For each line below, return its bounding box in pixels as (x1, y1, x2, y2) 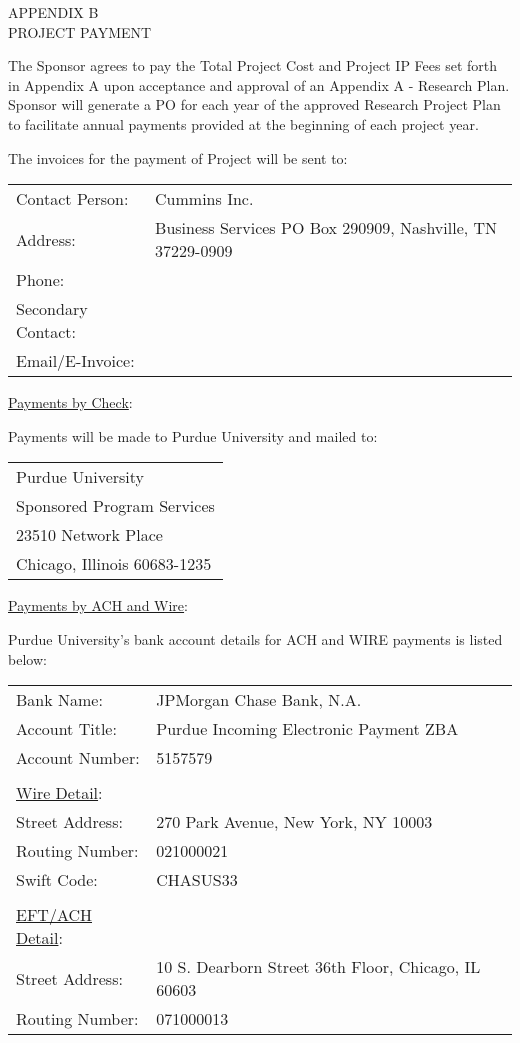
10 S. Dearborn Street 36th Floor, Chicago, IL (156, 955, 481, 979)
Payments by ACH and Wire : (8, 595, 188, 616)
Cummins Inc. (155, 187, 254, 211)
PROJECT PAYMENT (8, 21, 152, 42)
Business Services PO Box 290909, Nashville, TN (155, 216, 498, 240)
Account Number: (16, 746, 140, 770)
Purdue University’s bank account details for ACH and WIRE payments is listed (8, 628, 503, 649)
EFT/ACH (16, 903, 93, 927)
